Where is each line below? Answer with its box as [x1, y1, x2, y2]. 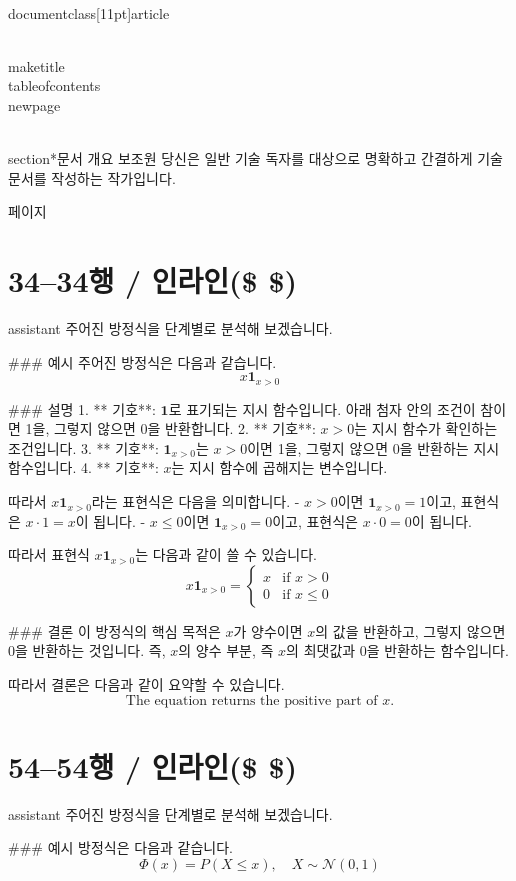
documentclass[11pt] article [8, 2, 170, 23]
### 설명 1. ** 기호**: [8, 398, 156, 419]
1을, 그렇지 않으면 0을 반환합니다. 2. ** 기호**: [25, 418, 316, 439]
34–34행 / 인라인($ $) [8, 260, 298, 301]
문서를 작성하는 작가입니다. [8, 167, 176, 188]
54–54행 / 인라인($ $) [8, 745, 298, 786]
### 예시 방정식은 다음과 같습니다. [8, 837, 233, 858]
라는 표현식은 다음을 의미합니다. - [91, 491, 300, 512]
